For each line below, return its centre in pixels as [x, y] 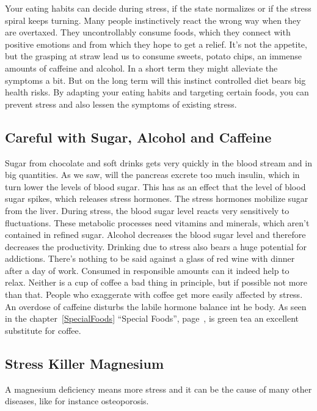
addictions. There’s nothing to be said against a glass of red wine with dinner [150, 258]
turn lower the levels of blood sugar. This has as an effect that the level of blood [155, 186]
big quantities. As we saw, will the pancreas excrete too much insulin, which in [152, 175]
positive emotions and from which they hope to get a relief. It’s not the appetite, [156, 44]
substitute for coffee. [43, 330]
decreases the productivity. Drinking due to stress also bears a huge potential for [156, 246]
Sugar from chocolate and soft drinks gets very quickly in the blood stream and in [158, 162]
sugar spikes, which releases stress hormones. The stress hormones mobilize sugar [157, 198]
